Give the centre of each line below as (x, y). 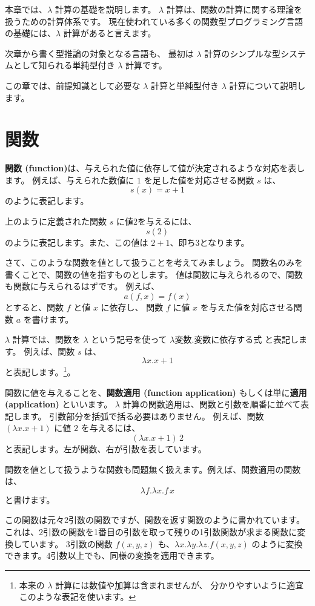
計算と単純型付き (185, 85)
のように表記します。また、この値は (77, 242)
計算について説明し (267, 85)
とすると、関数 (35, 307)
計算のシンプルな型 (242, 53)
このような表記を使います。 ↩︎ (78, 597)
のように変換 (277, 543)
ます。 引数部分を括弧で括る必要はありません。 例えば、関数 (143, 416)
